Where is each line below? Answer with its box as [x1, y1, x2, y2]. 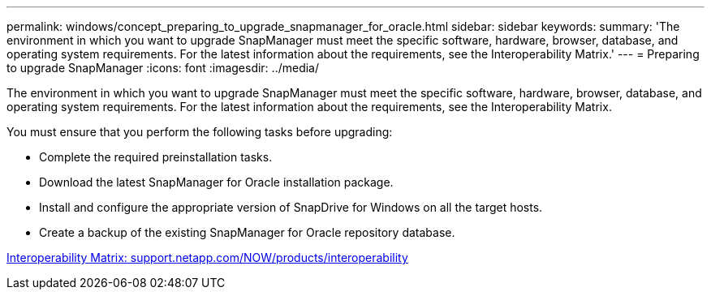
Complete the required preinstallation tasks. [39, 150, 273, 164]
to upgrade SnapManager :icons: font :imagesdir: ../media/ [6, 61, 319, 75]
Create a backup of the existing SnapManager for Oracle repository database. [39, 225, 455, 239]
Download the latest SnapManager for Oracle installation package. [39, 175, 394, 189]
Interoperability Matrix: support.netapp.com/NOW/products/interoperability [6, 251, 408, 264]
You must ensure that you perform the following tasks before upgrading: [6, 125, 393, 139]
